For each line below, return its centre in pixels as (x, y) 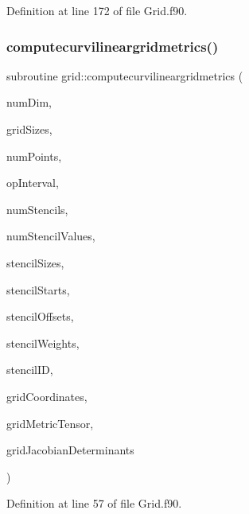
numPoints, (34, 156)
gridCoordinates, (47, 396)
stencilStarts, (38, 289)
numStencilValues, (51, 236)
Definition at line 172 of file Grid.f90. (97, 10)
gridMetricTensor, (50, 423)
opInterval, (33, 183)
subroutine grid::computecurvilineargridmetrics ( (125, 75)
